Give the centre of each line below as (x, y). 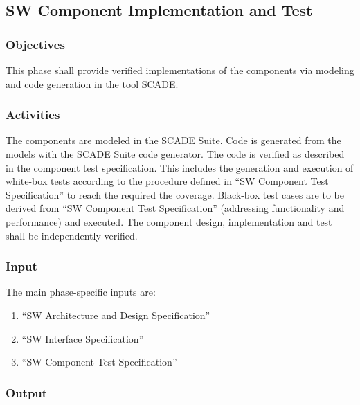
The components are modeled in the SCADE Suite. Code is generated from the (173, 140)
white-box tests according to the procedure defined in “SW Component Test (167, 181)
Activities (33, 115)
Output (27, 392)
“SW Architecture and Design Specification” (116, 315)
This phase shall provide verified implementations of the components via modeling (180, 70)
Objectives (35, 44)
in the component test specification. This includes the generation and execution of (180, 167)
